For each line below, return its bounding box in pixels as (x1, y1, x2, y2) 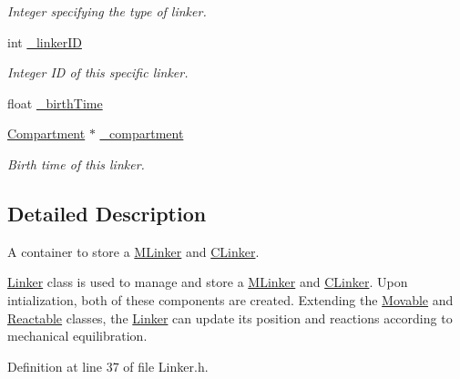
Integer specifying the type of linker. (7, 2, 207, 20)
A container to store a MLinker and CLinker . (7, 241, 260, 261)
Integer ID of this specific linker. (7, 63, 189, 82)
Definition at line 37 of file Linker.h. (7, 356, 209, 375)
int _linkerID (7, 32, 82, 51)
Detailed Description (7, 199, 207, 227)
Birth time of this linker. (7, 154, 145, 173)
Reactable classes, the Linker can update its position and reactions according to (7, 308, 453, 327)
